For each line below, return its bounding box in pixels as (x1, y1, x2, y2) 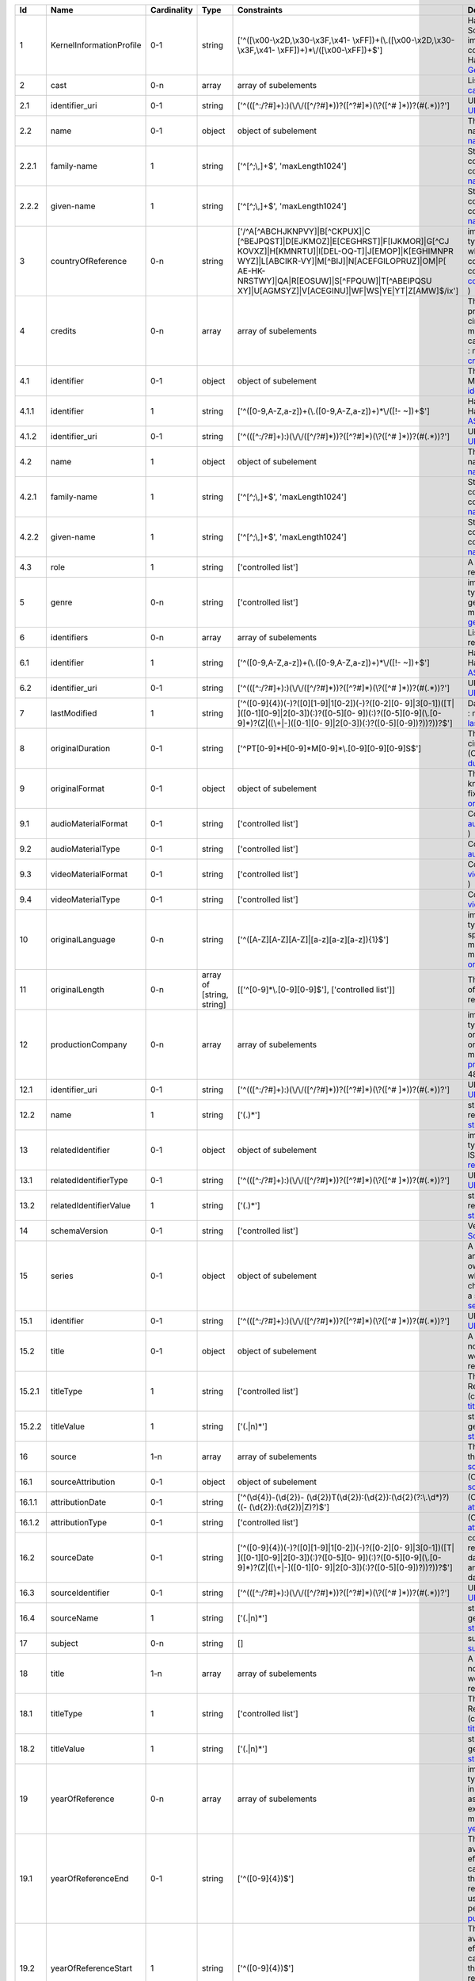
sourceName (50, 1613, 99, 1624)
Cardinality (150, 5, 193, 15)
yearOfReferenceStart (50, 1963, 133, 1973)
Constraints (237, 5, 283, 15)
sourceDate (50, 1552, 94, 1563)
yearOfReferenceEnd (50, 1873, 129, 1884)
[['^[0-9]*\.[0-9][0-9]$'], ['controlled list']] (237, 984, 395, 994)
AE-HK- (237, 265, 266, 277)
